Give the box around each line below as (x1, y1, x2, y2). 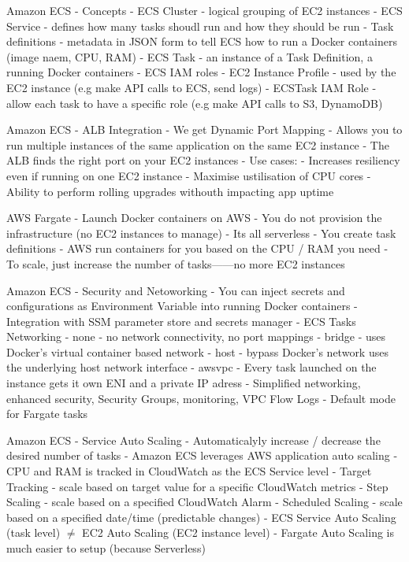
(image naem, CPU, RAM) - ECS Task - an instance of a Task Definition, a (6, 48, 373, 65)
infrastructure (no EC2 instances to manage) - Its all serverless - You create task (6, 224, 396, 241)
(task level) (6, 524, 61, 541)
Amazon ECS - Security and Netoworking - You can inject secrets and (6, 282, 345, 298)
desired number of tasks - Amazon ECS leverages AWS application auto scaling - (6, 447, 398, 464)
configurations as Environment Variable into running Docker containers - (6, 298, 358, 314)
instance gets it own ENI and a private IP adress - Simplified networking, (6, 375, 361, 391)
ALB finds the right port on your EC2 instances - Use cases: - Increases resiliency (6, 152, 400, 168)
